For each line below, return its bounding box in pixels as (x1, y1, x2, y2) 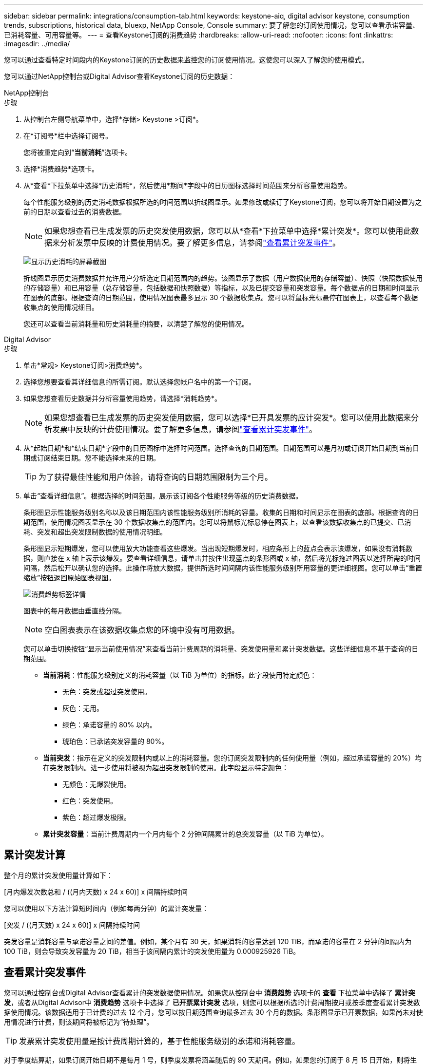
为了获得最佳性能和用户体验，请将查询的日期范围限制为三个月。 (39, 472, 273, 482)
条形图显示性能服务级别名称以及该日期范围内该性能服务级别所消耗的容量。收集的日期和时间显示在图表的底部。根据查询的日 (23, 508, 419, 516)
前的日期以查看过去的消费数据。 (23, 208, 126, 216)
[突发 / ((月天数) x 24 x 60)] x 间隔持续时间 (4, 920, 140, 929)
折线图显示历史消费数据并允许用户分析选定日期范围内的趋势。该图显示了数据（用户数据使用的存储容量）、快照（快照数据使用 (23, 274, 423, 282)
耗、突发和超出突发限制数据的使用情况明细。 (23, 528, 167, 536)
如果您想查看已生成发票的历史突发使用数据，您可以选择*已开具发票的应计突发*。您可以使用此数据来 (44, 413, 411, 422)
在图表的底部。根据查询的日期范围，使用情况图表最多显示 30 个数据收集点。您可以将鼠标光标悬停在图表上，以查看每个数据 (23, 293, 418, 302)
